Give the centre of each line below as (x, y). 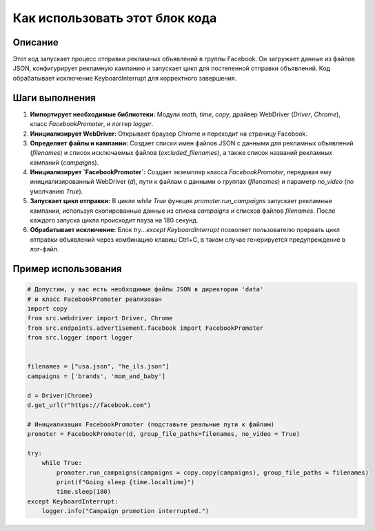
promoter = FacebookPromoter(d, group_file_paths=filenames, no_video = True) (163, 434)
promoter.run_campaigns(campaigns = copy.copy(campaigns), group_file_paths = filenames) (212, 472)
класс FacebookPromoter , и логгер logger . (92, 124)
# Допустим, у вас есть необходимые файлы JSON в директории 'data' (145, 290)
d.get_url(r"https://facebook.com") (89, 405)
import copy (48, 309)
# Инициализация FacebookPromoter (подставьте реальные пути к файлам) (151, 424)
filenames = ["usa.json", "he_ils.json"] (98, 366)
